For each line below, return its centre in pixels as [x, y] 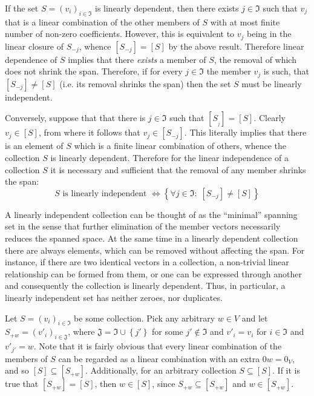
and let [255, 318]
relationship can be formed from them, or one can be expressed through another [153, 273]
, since [164, 384]
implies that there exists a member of [137, 59]
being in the [269, 34]
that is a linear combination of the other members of [102, 21]
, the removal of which [255, 59]
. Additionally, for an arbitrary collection [161, 370]
